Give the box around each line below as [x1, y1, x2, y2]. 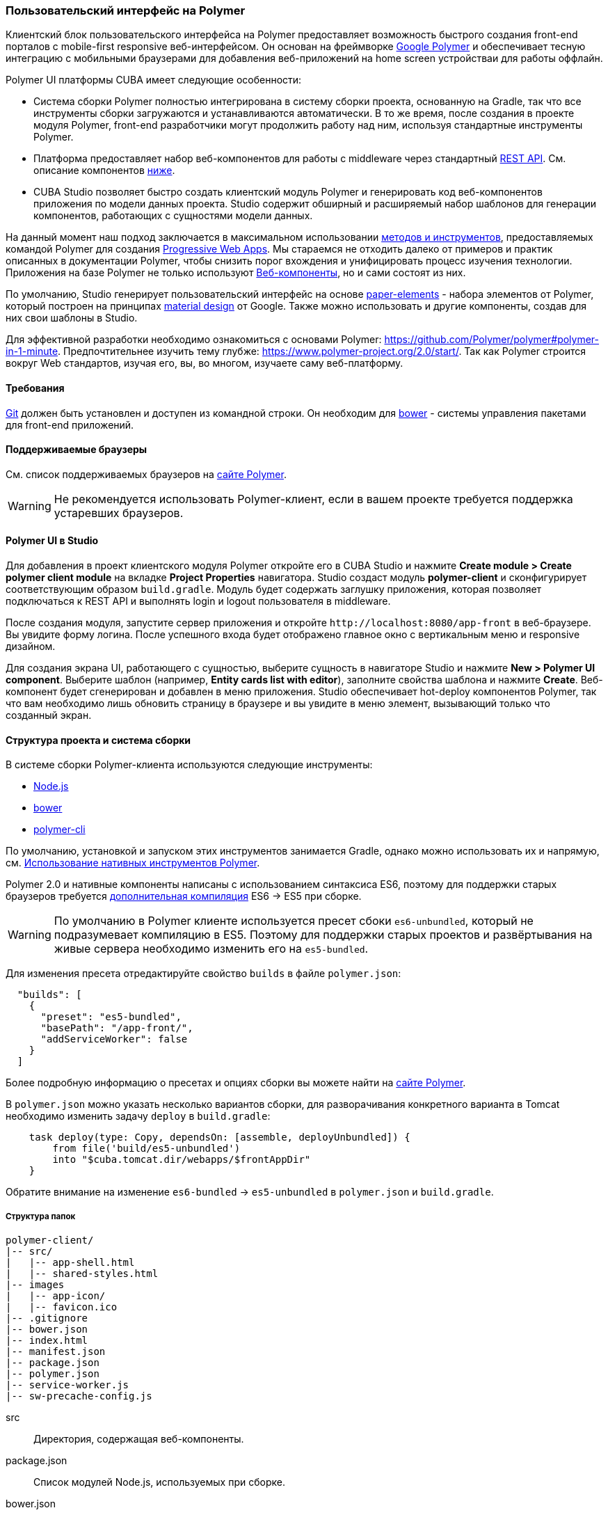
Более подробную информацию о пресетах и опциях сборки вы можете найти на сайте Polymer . [6, 1077, 466, 1089]
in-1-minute [6, 345, 58, 358]
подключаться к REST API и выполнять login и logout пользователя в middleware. [6, 595, 391, 608]
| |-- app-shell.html [6, 1257, 135, 1269]
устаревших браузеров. [54, 505, 184, 520]
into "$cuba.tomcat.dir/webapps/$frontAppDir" [52, 1154, 311, 1166]
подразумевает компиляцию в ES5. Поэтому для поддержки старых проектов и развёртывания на [54, 928, 593, 942]
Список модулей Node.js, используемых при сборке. [33, 1476, 285, 1489]
